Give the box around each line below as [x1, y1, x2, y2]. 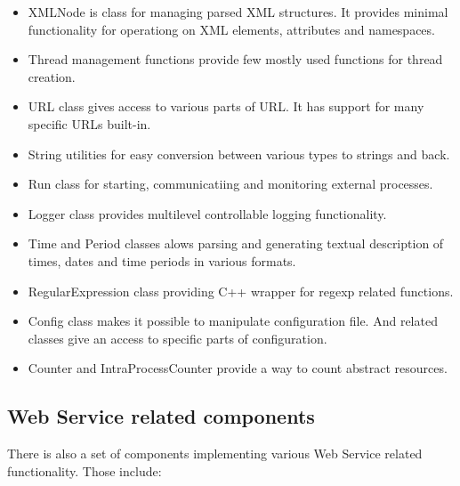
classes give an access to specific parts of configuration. [28, 328, 327, 347]
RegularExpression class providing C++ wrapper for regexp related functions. [28, 281, 454, 300]
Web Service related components [7, 402, 315, 430]
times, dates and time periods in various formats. [28, 251, 296, 270]
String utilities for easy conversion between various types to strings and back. [28, 144, 450, 163]
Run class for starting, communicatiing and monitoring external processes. [28, 174, 433, 193]
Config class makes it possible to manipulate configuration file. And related [28, 312, 438, 330]
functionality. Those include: [7, 461, 162, 480]
